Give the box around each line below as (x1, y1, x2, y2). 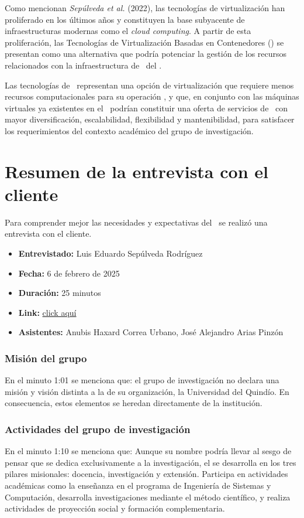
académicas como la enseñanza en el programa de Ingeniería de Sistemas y (5, 479, 271, 491)
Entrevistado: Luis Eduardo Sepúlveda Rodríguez (18, 247, 203, 260)
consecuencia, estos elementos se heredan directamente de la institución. (5, 397, 262, 409)
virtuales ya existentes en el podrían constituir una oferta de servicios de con (5, 101, 288, 114)
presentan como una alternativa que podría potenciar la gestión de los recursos (5, 47, 287, 60)
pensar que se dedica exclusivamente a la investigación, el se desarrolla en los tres (5, 456, 296, 468)
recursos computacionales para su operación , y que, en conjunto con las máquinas (5, 90, 299, 103)
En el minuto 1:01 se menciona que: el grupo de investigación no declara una (5, 374, 279, 386)
